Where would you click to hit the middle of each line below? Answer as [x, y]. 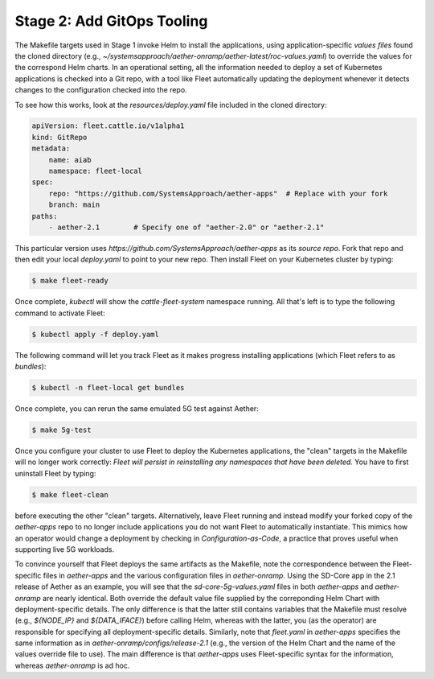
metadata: [51, 148]
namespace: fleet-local [95, 171]
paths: [45, 216]
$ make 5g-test [61, 430]
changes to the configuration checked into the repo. [101, 90]
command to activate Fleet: [60, 313]
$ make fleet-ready [70, 281]
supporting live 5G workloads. [65, 549]
